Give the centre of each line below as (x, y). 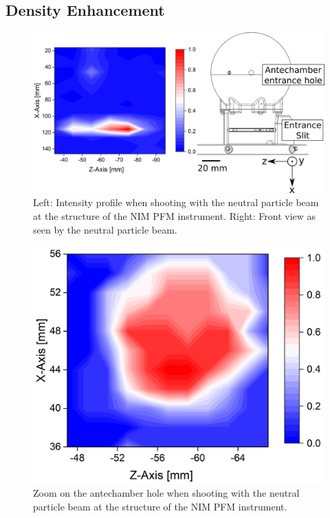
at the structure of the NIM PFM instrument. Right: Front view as (175, 215)
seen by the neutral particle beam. (105, 229)
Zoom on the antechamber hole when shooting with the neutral (166, 493)
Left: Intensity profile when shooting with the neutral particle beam (176, 202)
